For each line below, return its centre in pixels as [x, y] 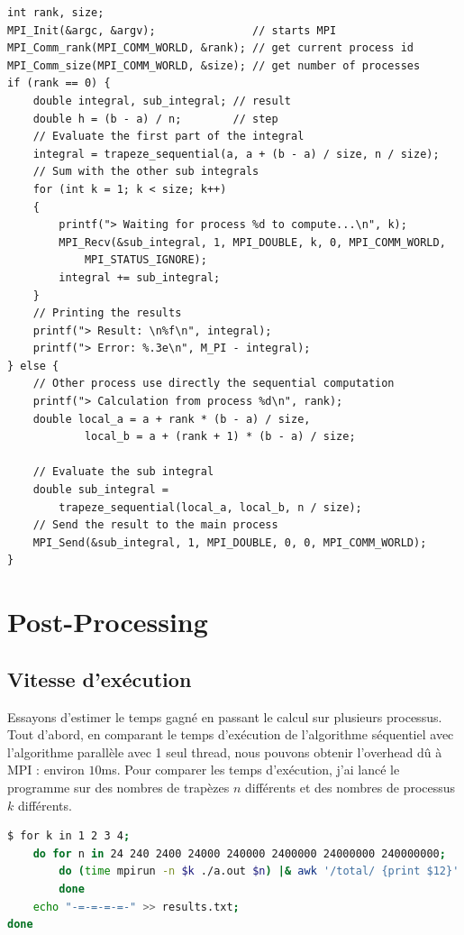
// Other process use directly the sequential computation [214, 384]
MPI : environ [46, 770]
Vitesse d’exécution [100, 678]
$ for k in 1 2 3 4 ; [69, 836]
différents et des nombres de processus [350, 787]
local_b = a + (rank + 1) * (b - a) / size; [220, 437]
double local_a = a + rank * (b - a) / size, [172, 419]
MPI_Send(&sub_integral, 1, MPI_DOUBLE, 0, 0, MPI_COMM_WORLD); [230, 542]
